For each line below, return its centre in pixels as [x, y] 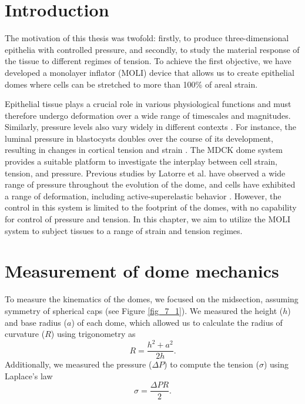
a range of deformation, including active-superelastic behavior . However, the [143, 196]
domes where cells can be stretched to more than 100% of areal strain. [131, 84]
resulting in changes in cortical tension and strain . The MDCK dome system [144, 150]
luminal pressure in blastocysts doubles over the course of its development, [139, 138]
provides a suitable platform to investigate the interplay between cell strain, [141, 161]
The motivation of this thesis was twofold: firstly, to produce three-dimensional [147, 38]
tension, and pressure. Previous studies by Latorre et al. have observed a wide [145, 173]
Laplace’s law [29, 375]
